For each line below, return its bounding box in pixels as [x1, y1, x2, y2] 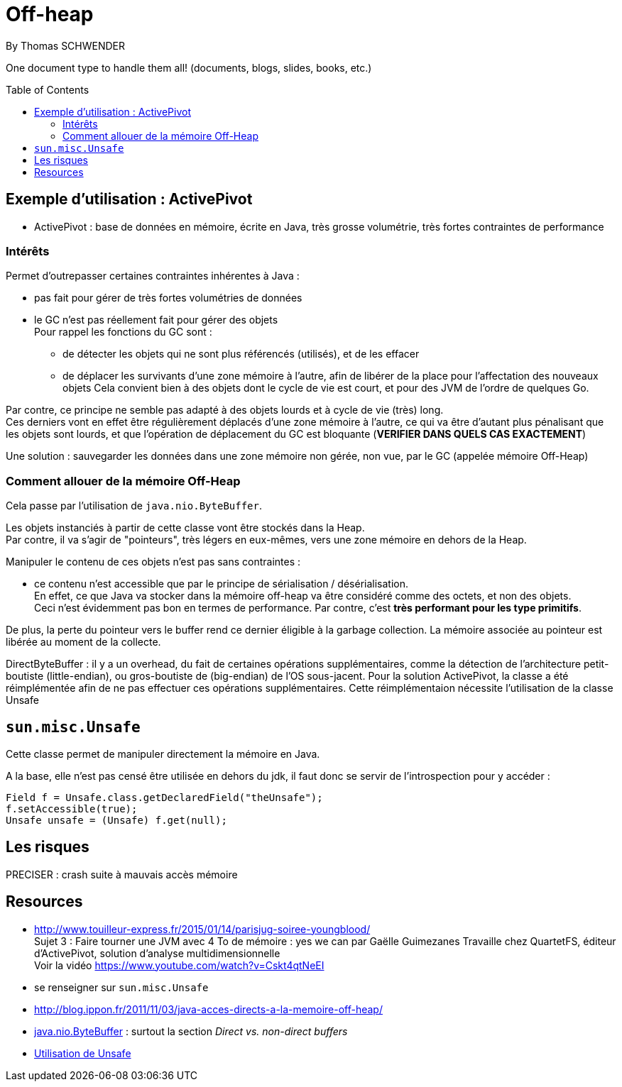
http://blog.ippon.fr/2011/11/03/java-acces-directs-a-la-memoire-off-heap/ [34, 1003, 383, 1015]
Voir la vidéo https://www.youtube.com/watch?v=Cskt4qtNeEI [34, 959, 324, 971]
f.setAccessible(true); [6, 802, 138, 815]
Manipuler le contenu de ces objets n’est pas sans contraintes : [6, 556, 301, 568]
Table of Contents [6, 83, 89, 96]
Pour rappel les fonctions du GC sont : [34, 326, 212, 338]
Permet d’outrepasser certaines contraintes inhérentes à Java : [6, 270, 300, 282]
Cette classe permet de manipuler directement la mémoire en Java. [6, 747, 320, 760]
